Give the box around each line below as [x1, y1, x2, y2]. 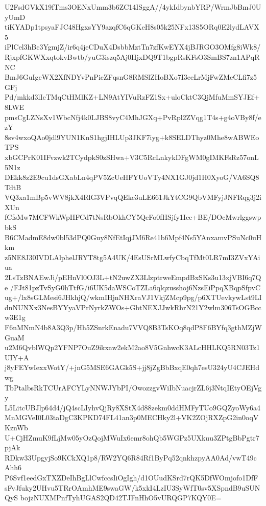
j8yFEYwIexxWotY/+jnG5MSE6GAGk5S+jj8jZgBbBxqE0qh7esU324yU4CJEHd [5, 362, 260, 373]
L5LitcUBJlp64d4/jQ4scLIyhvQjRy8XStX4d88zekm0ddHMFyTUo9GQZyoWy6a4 [5, 402, 260, 412]
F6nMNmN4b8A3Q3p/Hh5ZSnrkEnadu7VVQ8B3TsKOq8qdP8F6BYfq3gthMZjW [5, 322, 262, 332]
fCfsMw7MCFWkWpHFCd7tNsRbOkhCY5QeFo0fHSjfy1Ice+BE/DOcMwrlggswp [5, 212, 261, 222]
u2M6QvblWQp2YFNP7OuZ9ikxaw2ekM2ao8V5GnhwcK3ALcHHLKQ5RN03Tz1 [5, 342, 260, 353]
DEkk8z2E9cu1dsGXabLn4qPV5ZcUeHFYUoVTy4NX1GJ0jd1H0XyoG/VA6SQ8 [5, 172, 259, 182]
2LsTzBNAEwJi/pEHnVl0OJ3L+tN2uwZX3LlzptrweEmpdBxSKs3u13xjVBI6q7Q [5, 272, 261, 283]
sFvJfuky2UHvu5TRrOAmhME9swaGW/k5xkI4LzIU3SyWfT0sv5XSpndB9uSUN [5, 482, 260, 493]
